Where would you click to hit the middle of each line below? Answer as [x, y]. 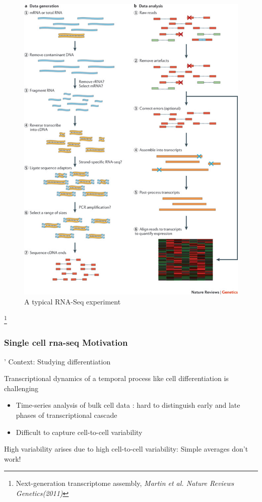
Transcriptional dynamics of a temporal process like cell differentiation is [116, 378]
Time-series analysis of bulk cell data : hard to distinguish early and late [128, 405]
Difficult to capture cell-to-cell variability [79, 432]
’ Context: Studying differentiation [57, 361]
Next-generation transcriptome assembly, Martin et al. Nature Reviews [125, 483]
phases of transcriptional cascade [67, 415]
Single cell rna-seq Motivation [66, 342]
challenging [21, 388]
